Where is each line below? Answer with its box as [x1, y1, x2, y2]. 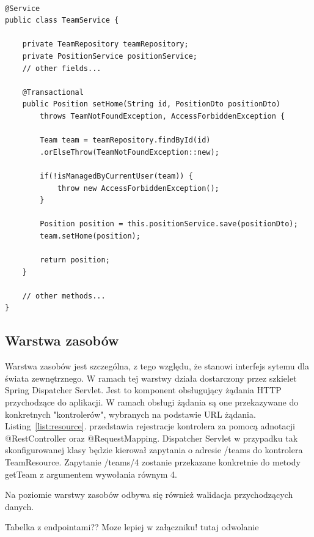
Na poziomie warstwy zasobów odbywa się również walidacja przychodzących [5, 488, 293, 501]
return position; [40, 256, 110, 265]
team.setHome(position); [40, 231, 141, 240]
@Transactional [22, 87, 84, 97]
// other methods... [22, 291, 106, 300]
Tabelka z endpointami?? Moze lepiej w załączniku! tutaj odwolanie [5, 520, 259, 533]
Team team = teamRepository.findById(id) [40, 136, 211, 145]
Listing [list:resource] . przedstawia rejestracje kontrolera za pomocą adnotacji [5, 420, 295, 432]
